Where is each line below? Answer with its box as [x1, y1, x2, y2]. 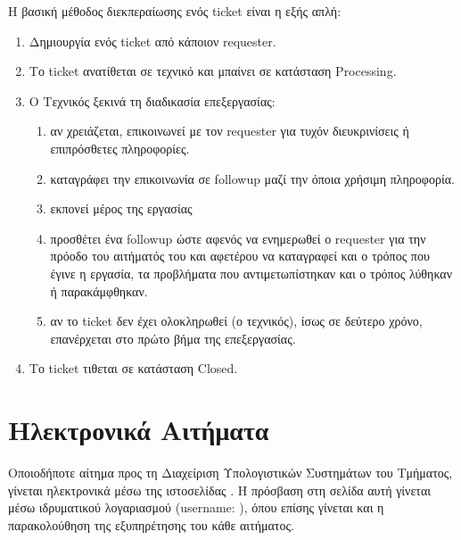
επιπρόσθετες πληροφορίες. [50, 138, 190, 157]
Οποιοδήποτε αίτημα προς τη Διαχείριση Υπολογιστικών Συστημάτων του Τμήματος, [8, 463, 453, 482]
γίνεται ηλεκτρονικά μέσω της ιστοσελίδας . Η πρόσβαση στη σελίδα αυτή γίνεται [8, 480, 432, 499]
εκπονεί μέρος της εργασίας [50, 199, 193, 218]
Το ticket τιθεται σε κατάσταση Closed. [29, 359, 238, 378]
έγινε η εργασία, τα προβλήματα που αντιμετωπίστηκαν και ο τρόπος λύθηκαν [50, 263, 452, 282]
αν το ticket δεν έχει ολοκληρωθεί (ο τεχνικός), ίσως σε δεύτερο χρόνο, [50, 312, 423, 330]
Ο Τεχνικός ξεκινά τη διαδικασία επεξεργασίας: [29, 91, 276, 110]
